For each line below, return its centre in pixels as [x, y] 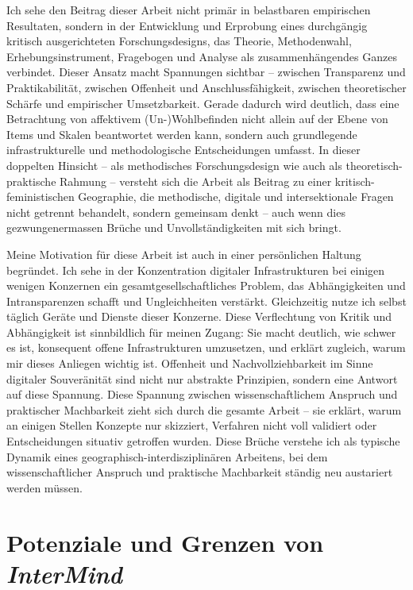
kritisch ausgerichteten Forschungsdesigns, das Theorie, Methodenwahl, [179, 41]
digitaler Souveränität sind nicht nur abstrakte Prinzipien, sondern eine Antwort [202, 378]
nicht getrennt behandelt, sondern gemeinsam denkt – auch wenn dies [176, 212]
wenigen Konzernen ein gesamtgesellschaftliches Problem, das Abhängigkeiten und [206, 285]
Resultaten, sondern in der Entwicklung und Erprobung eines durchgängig [187, 25]
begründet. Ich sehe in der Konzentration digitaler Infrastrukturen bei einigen [196, 270]
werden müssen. [44, 487]
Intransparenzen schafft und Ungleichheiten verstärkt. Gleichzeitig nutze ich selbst [206, 301]
